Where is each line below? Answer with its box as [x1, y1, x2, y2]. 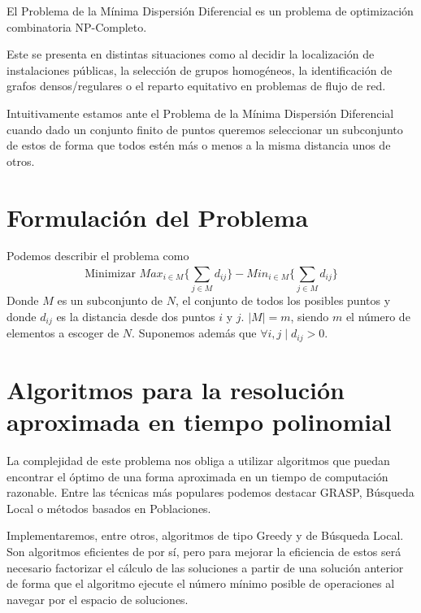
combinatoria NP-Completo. [7, 18, 147, 35]
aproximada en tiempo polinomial [7, 405, 392, 438]
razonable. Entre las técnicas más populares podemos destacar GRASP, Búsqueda [7, 484, 414, 501]
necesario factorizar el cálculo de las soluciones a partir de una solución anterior [7, 559, 404, 576]
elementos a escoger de [7, 324, 119, 341]
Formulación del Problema [7, 200, 309, 233]
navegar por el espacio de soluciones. [7, 590, 189, 607]
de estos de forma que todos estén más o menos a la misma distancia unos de [7, 137, 391, 154]
